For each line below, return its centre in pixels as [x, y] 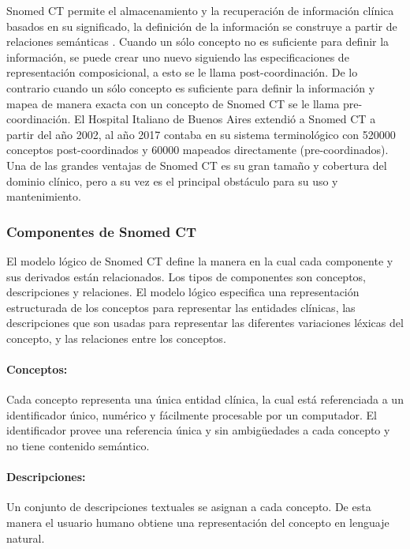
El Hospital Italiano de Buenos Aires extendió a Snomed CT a [225, 119]
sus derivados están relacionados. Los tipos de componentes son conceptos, [186, 276]
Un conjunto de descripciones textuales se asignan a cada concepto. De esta [189, 507]
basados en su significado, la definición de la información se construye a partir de [202, 26]
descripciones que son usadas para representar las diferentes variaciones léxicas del [205, 323]
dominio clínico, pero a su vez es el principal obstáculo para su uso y [172, 180]
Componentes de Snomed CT [102, 231]
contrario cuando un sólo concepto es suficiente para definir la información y [191, 87]
